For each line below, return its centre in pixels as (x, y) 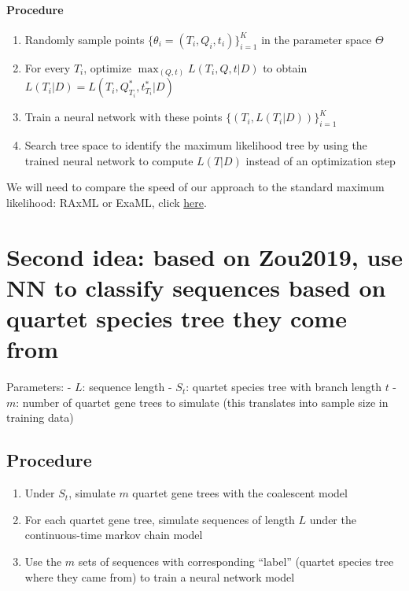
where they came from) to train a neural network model (160, 576)
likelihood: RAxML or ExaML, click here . (107, 202)
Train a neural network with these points (123, 117)
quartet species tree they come (177, 318)
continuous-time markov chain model (114, 535)
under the (333, 519)
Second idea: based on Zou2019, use (204, 256)
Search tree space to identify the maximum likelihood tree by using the (196, 145)
